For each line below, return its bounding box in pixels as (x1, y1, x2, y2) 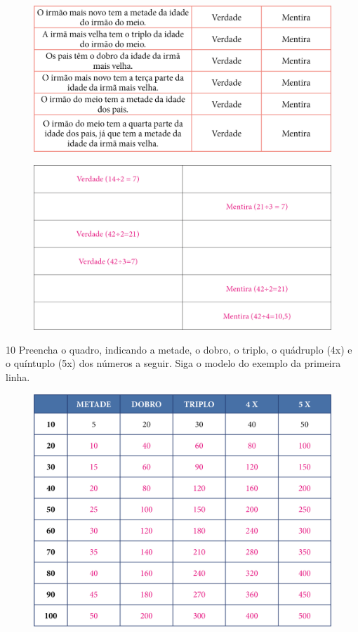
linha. (6, 370, 30, 384)
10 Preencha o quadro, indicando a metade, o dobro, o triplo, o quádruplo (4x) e (6, 342, 352, 356)
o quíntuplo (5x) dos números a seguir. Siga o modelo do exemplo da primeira (6, 356, 341, 370)
